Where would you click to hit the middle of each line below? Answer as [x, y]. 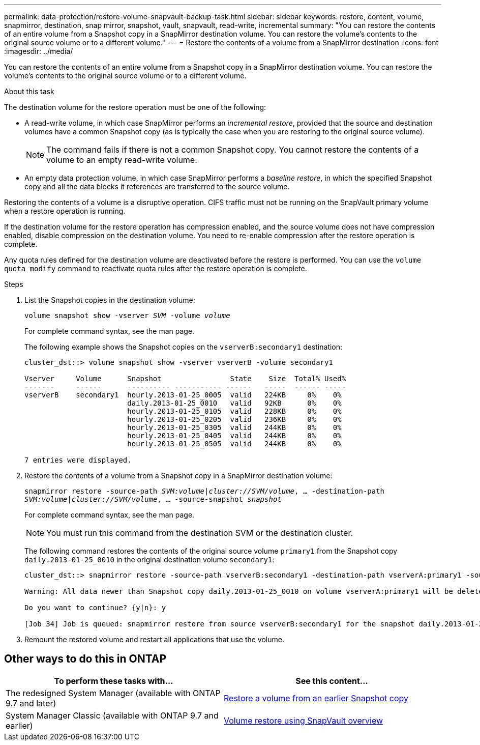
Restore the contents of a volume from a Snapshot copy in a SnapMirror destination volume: [178, 476]
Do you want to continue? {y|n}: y [95, 608]
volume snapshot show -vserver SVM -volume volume [127, 316]
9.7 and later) [31, 703]
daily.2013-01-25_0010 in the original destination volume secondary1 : [149, 560]
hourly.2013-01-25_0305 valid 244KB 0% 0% [234, 427]
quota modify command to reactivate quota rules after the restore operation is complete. [156, 268]
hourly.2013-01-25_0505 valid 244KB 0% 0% [234, 444]
